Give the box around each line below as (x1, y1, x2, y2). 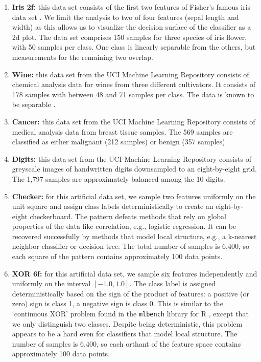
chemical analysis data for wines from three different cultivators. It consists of (12, 79, 256, 90)
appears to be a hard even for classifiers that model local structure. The (12, 328, 238, 339)
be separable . (12, 99, 56, 110)
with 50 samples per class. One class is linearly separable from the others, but (12, 41, 256, 52)
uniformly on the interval (12, 278, 91, 289)
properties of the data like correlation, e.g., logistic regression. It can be (12, 221, 236, 231)
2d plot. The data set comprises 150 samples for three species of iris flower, (12, 31, 247, 42)
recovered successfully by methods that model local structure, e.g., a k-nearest (12, 230, 257, 241)
